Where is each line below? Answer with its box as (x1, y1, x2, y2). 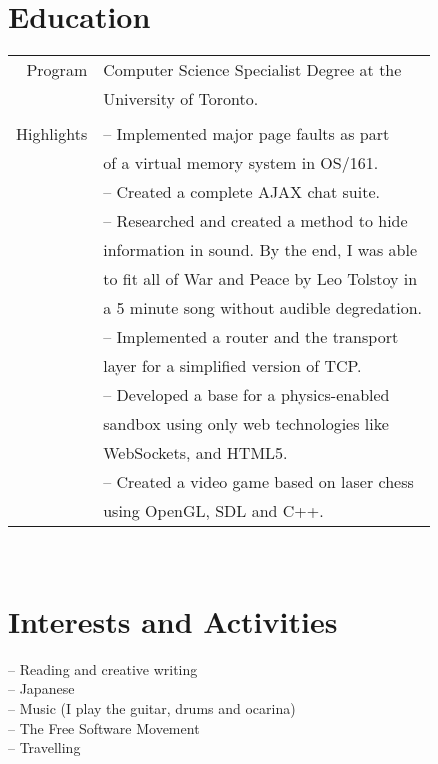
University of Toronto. (103, 87, 259, 111)
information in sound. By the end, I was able (103, 238, 418, 262)
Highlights (16, 122, 88, 146)
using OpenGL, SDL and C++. (103, 499, 324, 523)
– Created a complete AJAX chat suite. (103, 180, 380, 204)
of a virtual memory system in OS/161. (103, 151, 379, 175)
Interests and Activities (8, 600, 338, 641)
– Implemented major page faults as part (103, 122, 390, 146)
